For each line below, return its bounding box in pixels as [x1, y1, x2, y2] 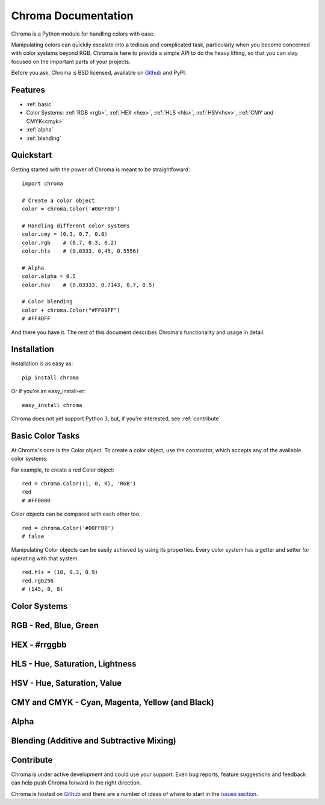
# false [22, 533, 45, 540]
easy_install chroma [22, 402, 82, 408]
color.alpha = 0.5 [22, 273, 76, 280]
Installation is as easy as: [11, 360, 73, 367]
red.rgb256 [22, 577, 54, 584]
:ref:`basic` [26, 101, 54, 108]
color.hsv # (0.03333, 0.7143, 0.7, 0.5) [22, 281, 156, 288]
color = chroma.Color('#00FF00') [22, 206, 120, 212]
